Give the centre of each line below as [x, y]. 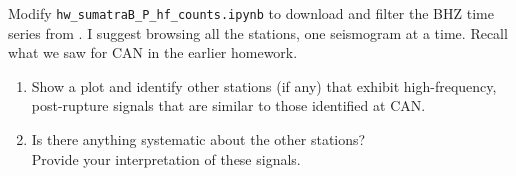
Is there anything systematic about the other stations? [198, 139]
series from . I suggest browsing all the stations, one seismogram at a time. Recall [258, 32]
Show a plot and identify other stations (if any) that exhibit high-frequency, [264, 85]
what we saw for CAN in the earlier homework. [153, 52]
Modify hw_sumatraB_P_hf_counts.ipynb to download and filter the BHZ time [251, 13]
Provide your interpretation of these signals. [166, 158]
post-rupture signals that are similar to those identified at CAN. [228, 105]
